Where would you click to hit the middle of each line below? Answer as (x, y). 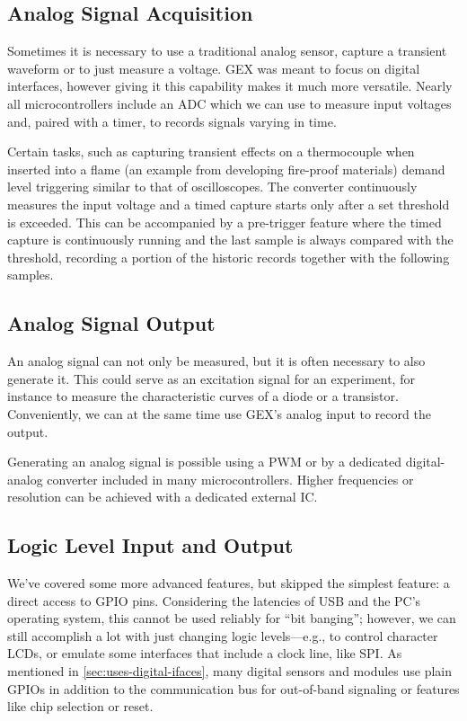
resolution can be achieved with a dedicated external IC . (163, 497)
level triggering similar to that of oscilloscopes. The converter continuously (212, 187)
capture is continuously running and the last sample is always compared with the (230, 240)
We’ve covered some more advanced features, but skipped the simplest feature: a (229, 583)
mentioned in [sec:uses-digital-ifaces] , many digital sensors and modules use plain (230, 671)
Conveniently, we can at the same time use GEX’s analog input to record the (219, 413)
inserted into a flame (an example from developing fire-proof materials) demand (226, 169)
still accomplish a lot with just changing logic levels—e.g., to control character (223, 635)
